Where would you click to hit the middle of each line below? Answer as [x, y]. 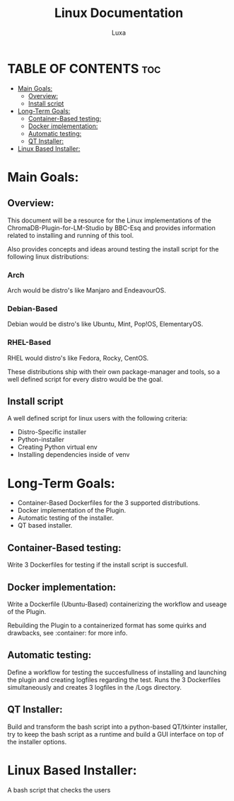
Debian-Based [33, 308]
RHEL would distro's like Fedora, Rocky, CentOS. [78, 358]
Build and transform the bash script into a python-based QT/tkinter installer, [117, 727]
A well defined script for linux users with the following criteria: [98, 419]
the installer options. [37, 742]
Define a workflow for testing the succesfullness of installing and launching [117, 672]
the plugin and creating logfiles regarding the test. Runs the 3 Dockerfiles [114, 680]
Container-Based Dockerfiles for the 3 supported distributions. [109, 503]
